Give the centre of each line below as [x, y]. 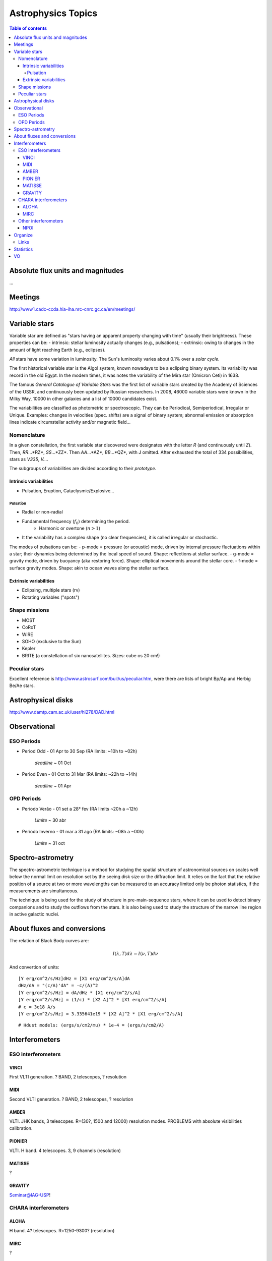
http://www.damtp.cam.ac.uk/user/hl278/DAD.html [62, 712]
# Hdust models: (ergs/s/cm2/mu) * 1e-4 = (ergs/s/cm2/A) [91, 1025]
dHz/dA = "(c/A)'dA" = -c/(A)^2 [58, 986]
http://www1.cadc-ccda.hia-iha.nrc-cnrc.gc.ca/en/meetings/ [72, 309]
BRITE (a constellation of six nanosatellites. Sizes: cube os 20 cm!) [91, 655]
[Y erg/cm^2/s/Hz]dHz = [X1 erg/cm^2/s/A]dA [74, 978]
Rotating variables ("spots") [51, 597]
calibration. [21, 1128]
